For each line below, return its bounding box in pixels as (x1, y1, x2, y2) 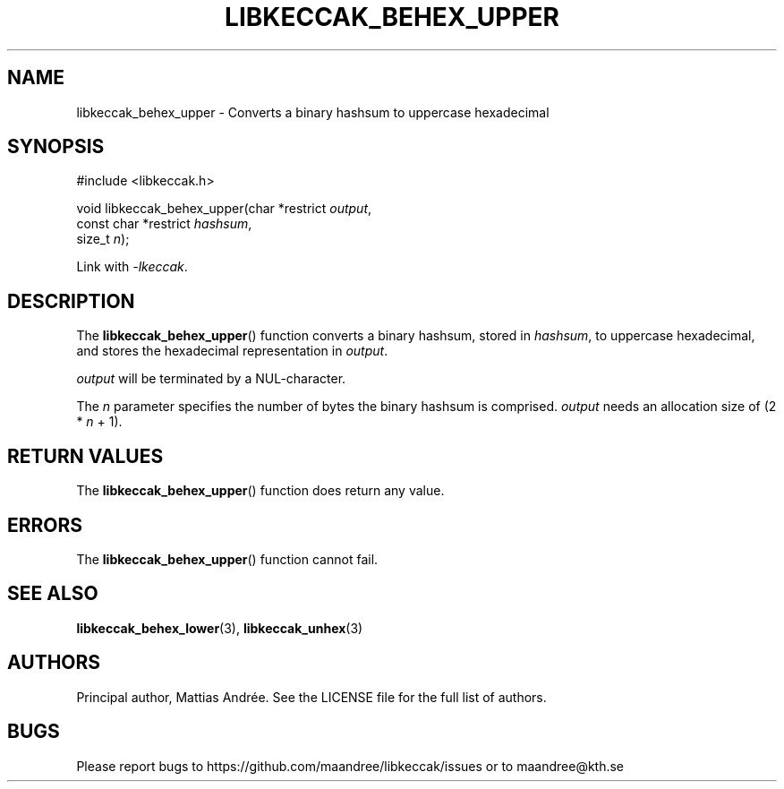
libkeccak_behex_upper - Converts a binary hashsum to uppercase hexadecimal (76, 104, 550, 120)
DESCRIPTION (7, 289, 135, 313)
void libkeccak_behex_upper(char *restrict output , (76, 201, 372, 217)
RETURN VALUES (7, 444, 164, 467)
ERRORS (7, 513, 83, 536)
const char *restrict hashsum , (76, 216, 252, 232)
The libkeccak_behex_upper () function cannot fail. (76, 551, 379, 567)
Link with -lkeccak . (76, 259, 188, 275)
